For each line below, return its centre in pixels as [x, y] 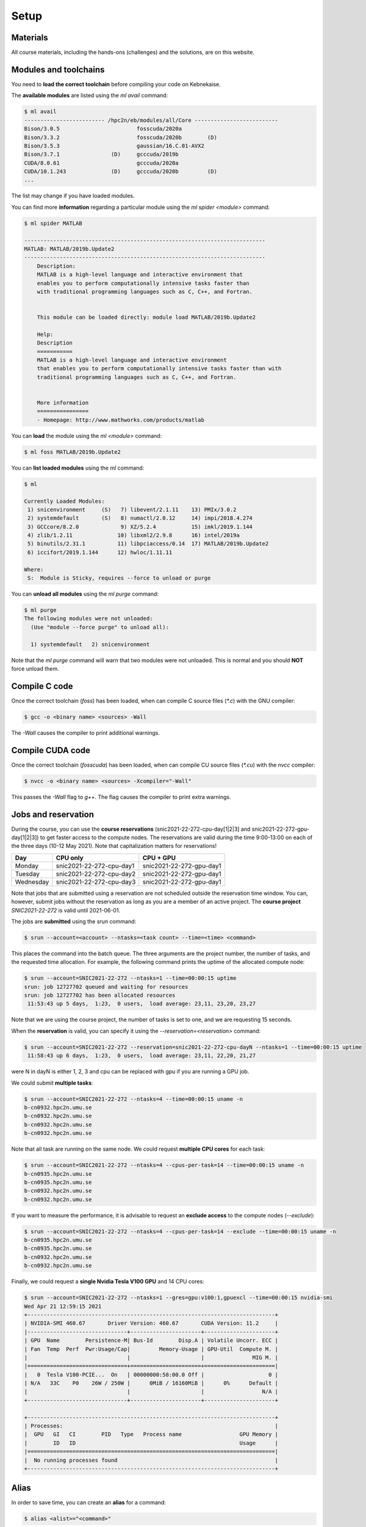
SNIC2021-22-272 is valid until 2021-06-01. [66, 910]
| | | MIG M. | [151, 1357]
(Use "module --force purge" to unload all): [100, 627]
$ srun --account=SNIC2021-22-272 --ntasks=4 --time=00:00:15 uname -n [134, 1099]
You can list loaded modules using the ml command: [78, 468]
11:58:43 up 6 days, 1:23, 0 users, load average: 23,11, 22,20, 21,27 [142, 1056]
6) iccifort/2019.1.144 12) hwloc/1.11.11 [100, 552]
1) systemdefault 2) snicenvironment [90, 644]
